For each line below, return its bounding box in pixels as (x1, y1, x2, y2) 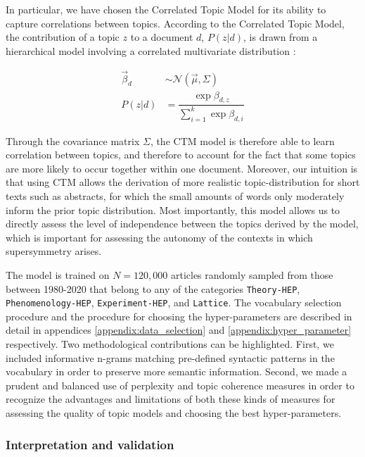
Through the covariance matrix (6, 133, 140, 148)
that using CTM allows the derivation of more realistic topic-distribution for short (6, 175, 360, 189)
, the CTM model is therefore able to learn (150, 133, 335, 148)
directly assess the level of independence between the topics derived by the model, (6, 216, 359, 231)
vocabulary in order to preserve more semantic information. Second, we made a (6, 364, 347, 379)
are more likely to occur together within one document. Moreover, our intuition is (6, 161, 358, 175)
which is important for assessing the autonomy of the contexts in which (6, 230, 313, 244)
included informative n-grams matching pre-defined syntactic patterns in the (6, 350, 335, 365)
